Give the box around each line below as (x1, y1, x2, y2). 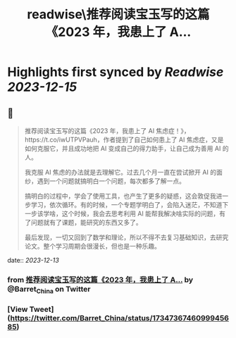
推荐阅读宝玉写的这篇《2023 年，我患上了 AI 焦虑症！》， (24, 127, 190, 134)
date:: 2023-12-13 (7, 256, 60, 264)
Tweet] (29, 304, 54, 314)
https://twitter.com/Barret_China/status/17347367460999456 (10, 313, 229, 323)
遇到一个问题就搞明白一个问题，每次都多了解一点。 (37, 177, 185, 185)
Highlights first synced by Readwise (7, 64, 224, 80)
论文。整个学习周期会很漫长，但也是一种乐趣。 (24, 242, 161, 250)
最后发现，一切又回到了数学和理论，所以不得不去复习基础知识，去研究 (24, 233, 229, 242)
